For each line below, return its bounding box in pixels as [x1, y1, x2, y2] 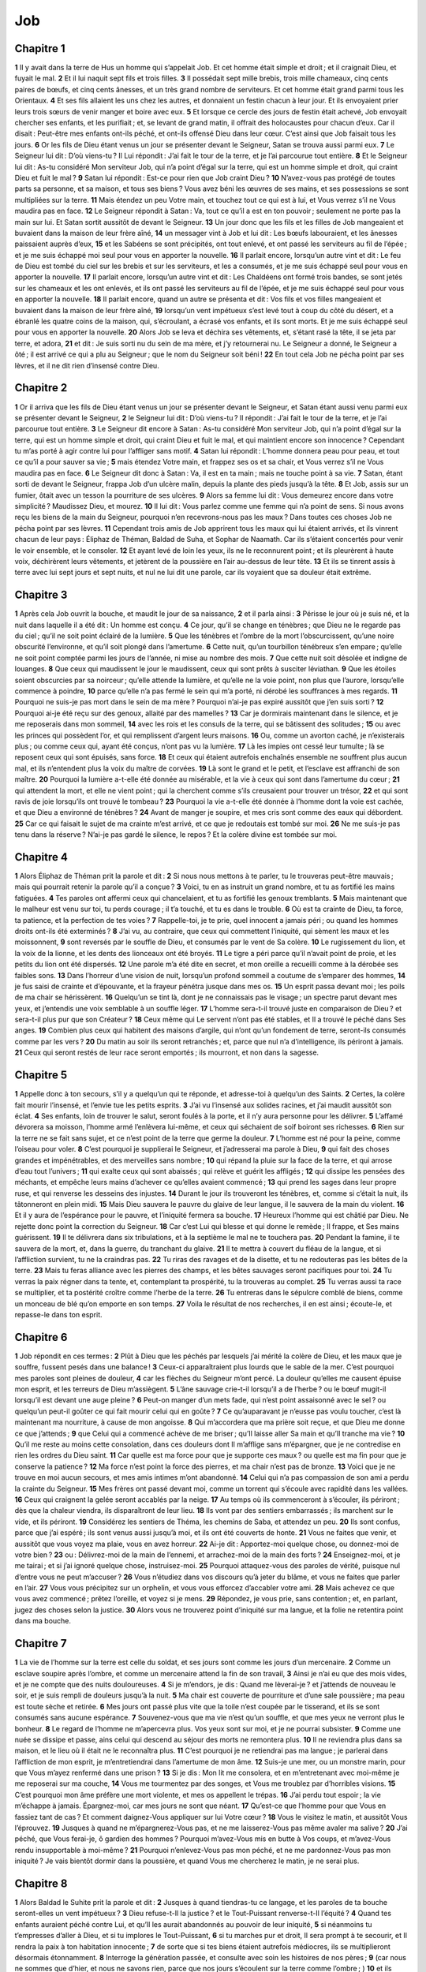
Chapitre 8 [14, 1877, 68, 1890]
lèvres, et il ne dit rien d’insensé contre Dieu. [14, 360, 159, 370]
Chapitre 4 [14, 850, 69, 864]
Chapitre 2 [14, 381, 68, 394]
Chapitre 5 [14, 1069, 68, 1082]
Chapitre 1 [14, 42, 65, 55]
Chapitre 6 [14, 1330, 68, 1344]
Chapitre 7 [14, 1637, 67, 1650]
